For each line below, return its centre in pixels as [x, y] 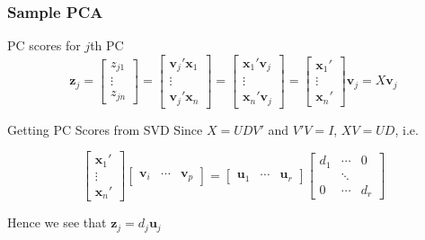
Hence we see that [57, 222]
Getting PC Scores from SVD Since [105, 129]
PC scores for [44, 45]
